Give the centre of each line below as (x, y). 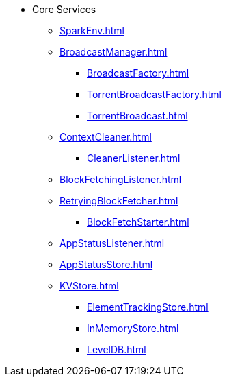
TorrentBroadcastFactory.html (154, 94)
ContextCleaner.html (106, 137)
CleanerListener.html (134, 158)
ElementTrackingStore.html (148, 307)
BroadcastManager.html (113, 52)
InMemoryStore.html (133, 328)
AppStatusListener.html (112, 243)
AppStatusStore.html (106, 264)
